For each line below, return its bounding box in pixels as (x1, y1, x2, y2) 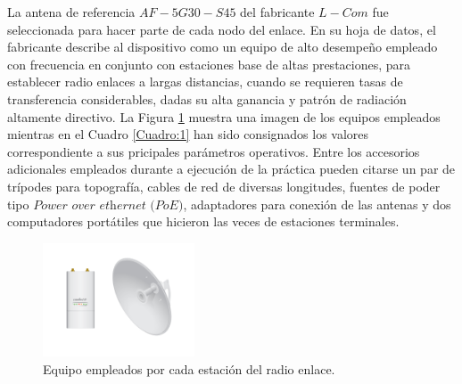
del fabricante (240, 3, 315, 20)
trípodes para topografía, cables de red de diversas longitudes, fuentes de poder (7, 176, 441, 195)
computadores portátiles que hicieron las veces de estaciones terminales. (7, 212, 400, 231)
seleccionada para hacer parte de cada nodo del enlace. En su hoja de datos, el (7, 20, 436, 38)
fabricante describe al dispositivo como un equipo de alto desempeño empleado (7, 37, 438, 56)
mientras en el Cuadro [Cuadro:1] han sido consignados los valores (7, 125, 369, 143)
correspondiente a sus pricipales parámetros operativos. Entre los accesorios (7, 142, 420, 160)
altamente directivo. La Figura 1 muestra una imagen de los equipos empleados (7, 107, 441, 126)
